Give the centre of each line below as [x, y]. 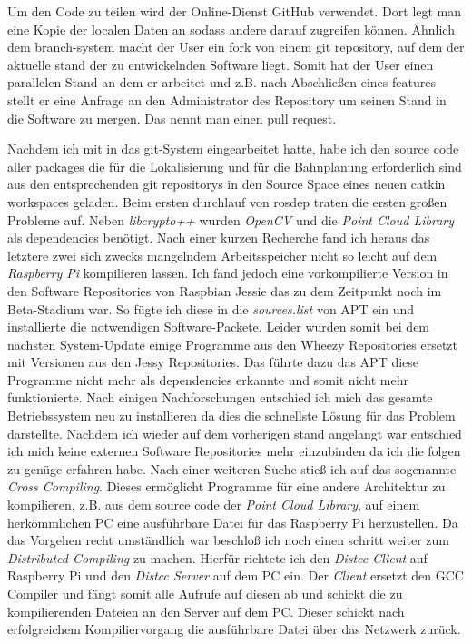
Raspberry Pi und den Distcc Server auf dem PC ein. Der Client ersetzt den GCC [236, 575]
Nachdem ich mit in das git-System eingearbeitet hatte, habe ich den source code [233, 149]
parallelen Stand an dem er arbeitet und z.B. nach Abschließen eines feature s [221, 82]
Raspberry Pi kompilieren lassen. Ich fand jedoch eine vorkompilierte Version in [228, 273]
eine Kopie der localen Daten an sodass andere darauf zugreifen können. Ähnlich [231, 29]
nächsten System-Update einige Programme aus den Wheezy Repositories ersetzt [233, 344]
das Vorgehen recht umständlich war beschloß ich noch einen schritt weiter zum [228, 540]
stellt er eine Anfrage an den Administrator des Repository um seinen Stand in [227, 99]
